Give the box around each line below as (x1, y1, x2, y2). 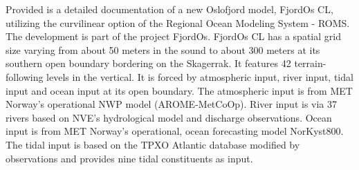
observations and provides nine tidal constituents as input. (6, 151, 253, 165)
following (6, 69, 44, 84)
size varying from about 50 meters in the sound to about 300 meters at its (6, 42, 320, 57)
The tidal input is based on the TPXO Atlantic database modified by (6, 137, 300, 151)
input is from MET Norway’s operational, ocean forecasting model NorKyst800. (6, 124, 344, 138)
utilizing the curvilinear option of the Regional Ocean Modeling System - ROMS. (6, 15, 350, 30)
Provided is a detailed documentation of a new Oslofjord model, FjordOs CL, (6, 2, 333, 16)
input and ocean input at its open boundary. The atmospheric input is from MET (6, 83, 353, 97)
